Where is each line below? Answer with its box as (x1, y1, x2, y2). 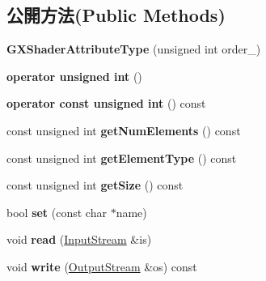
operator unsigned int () (6, 67, 142, 84)
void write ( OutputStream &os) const (6, 258, 197, 275)
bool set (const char (6, 203, 107, 220)
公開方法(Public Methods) (6, 2, 226, 28)
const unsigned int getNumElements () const (6, 121, 241, 138)
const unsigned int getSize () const (6, 177, 184, 194)
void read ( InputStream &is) (6, 231, 152, 248)
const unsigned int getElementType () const (6, 149, 237, 166)
